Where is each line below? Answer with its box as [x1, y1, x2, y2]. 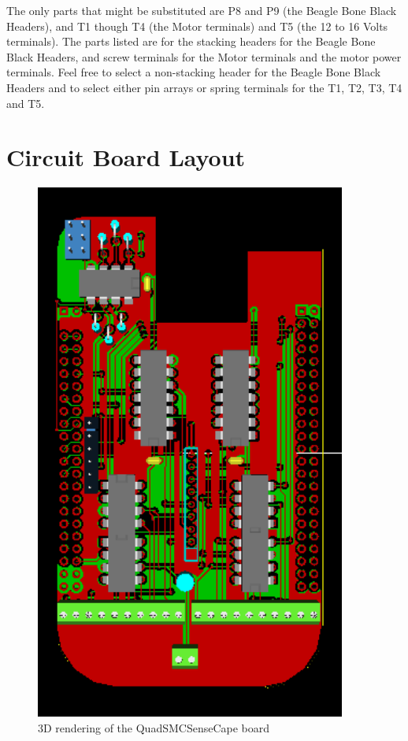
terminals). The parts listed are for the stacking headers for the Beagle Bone [6, 33, 376, 50]
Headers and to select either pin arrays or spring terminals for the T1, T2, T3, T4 [6, 79, 402, 95]
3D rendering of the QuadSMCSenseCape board [38, 719, 270, 735]
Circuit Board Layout [6, 141, 246, 173]
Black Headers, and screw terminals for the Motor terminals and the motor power [6, 48, 402, 65]
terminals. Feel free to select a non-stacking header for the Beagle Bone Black [6, 64, 381, 80]
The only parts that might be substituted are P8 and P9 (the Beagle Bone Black [6, 2, 397, 18]
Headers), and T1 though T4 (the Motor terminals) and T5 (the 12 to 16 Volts [6, 17, 388, 34]
